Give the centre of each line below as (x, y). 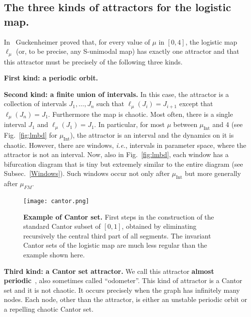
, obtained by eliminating (159, 226)
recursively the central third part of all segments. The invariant (117, 235)
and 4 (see (227, 124)
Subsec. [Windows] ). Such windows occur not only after (87, 173)
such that (110, 103)
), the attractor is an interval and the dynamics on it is (152, 135)
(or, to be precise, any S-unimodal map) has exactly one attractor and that (127, 51)
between (185, 124)
